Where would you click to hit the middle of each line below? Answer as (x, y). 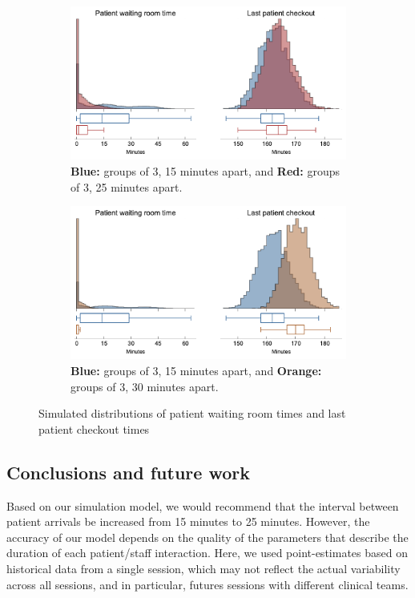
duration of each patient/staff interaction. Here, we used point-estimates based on (207, 553)
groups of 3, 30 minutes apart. (145, 386)
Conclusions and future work (128, 472)
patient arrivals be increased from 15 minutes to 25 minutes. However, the (188, 521)
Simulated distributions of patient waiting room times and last (192, 413)
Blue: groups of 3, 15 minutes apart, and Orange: (196, 371)
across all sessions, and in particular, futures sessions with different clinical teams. (207, 584)
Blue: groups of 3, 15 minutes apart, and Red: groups (205, 170)
